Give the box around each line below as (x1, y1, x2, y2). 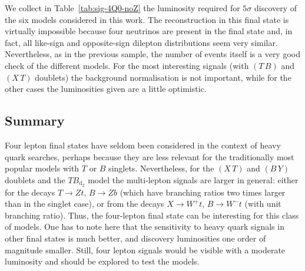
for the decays (5, 186, 55, 198)
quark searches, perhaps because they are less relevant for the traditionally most (5, 150, 294, 163)
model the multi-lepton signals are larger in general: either (88, 173, 299, 186)
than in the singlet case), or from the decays (5, 197, 164, 210)
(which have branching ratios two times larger (120, 186, 286, 198)
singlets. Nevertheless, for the (108, 162, 214, 174)
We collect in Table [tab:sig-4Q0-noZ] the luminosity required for (5, 2, 240, 14)
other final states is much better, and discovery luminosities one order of (5, 232, 266, 244)
